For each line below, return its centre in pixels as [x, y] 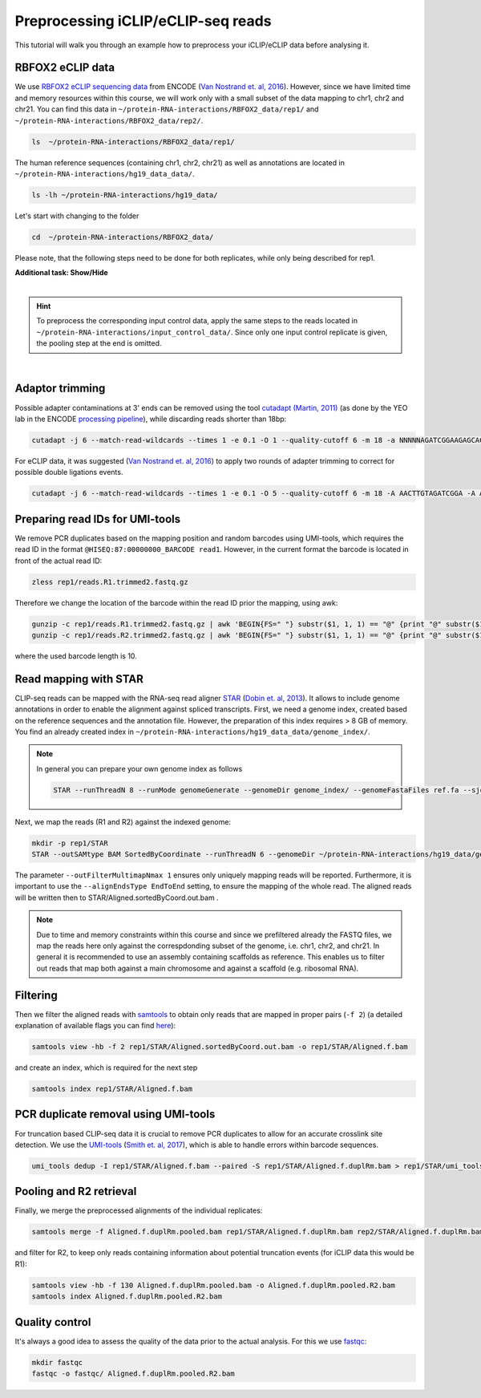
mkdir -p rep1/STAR [70, 843]
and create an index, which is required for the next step [106, 1068]
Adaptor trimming [60, 389]
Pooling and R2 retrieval [76, 1191]
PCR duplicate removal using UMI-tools [115, 1114]
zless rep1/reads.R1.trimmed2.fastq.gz [110, 582]
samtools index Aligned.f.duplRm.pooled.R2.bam [127, 1297]
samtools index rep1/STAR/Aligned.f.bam [112, 1089]
